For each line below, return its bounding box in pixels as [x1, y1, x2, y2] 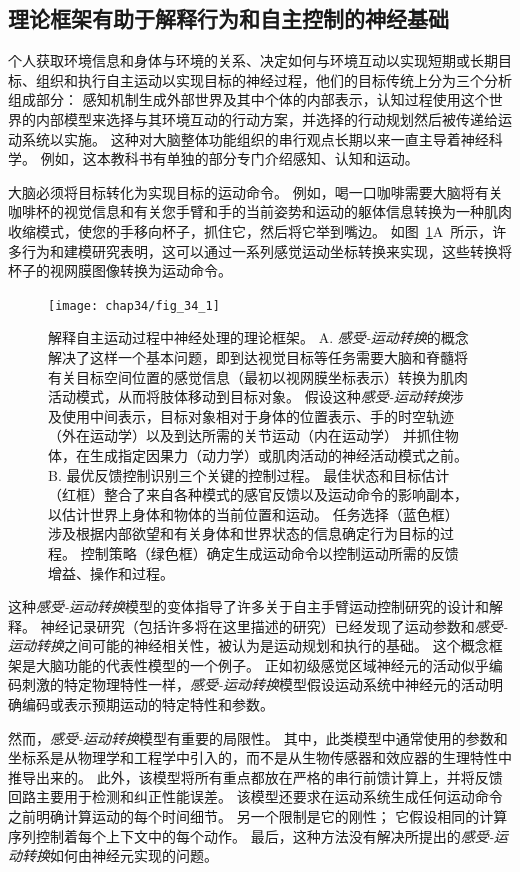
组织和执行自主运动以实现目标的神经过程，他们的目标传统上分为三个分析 [35, 69, 512, 90]
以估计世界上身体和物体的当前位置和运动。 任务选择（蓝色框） [48, 503, 459, 524]
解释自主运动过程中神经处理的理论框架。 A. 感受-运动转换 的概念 [48, 327, 469, 348]
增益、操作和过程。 [48, 562, 174, 583]
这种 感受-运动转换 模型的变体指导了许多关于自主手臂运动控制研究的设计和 [8, 596, 490, 617]
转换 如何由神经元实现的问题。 [21, 845, 218, 866]
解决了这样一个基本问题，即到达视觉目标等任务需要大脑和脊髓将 [48, 346, 468, 367]
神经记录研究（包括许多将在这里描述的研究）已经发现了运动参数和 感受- [40, 615, 508, 636]
